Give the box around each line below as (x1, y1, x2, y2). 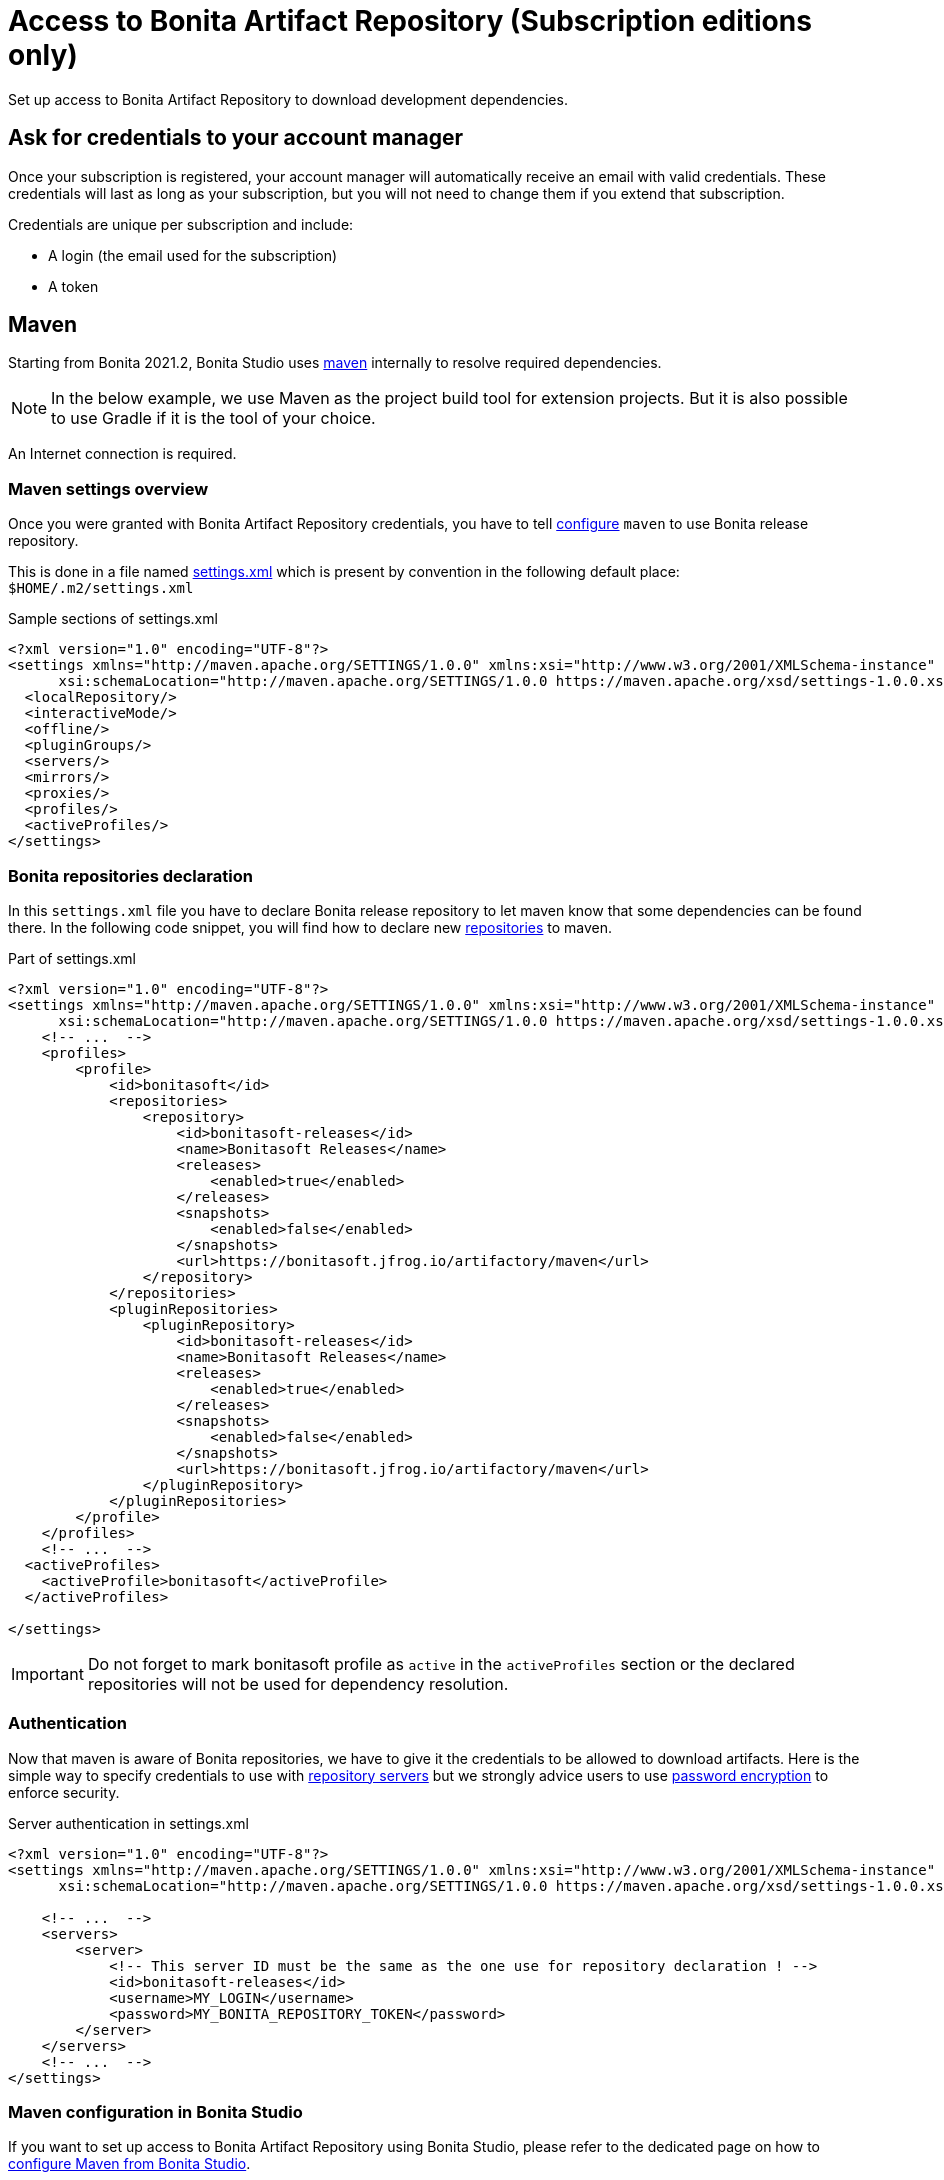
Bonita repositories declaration (8, 865, 253, 886)
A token (48, 277, 99, 295)
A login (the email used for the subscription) (48, 246, 338, 264)
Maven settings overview (8, 478, 209, 499)
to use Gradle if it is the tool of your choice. (51, 408, 376, 429)
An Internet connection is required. (8, 445, 237, 463)
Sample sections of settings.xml (8, 610, 218, 628)
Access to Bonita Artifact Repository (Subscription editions (8, 4, 812, 38)
